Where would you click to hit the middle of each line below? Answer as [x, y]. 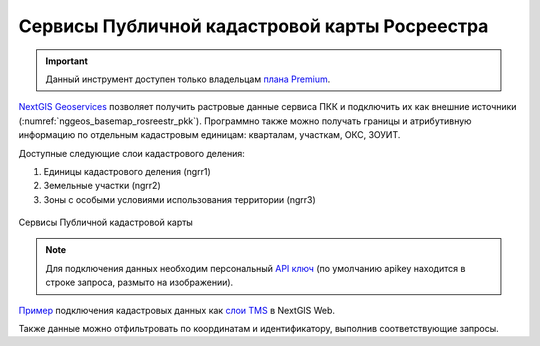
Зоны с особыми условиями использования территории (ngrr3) [180, 199]
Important [67, 61]
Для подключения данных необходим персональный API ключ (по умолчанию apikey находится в [255, 268]
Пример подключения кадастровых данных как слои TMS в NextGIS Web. [176, 310]
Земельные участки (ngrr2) [102, 186]
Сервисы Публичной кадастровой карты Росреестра [253, 26]
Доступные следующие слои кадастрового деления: [131, 153]
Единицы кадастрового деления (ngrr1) [127, 171]
